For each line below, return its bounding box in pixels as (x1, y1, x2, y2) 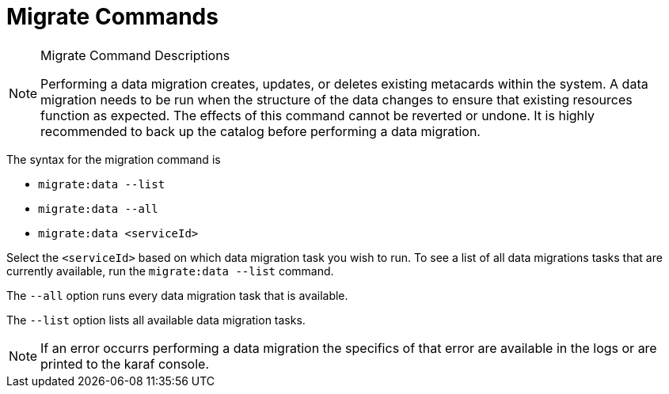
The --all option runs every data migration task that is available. (6, 288, 348, 302)
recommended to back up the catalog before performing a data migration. (40, 123, 481, 139)
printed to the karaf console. (40, 355, 209, 372)
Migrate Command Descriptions (40, 47, 230, 63)
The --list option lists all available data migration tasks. (6, 313, 306, 327)
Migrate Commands (6, 3, 219, 30)
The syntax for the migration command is (6, 152, 221, 166)
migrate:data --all (38, 202, 158, 215)
